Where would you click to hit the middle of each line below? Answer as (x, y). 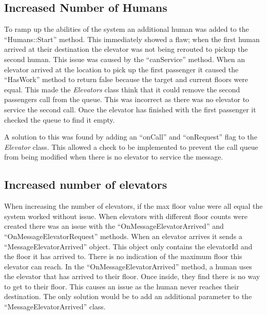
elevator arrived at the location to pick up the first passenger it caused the (121, 69)
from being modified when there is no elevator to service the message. (114, 157)
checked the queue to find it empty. (60, 119)
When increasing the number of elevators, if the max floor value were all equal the (133, 206)
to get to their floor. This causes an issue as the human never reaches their (122, 286)
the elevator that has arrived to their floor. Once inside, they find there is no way (132, 276)
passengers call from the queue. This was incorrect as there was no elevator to (127, 99)
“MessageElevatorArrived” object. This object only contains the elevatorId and (128, 246)
